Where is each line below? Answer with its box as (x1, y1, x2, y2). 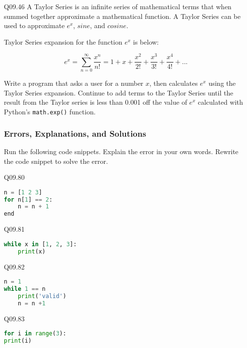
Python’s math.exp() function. (4, 107, 96, 117)
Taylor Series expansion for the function (4, 36, 123, 47)
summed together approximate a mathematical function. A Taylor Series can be (4, 11, 241, 21)
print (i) (4, 337, 32, 345)
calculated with (198, 97, 243, 107)
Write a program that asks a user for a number (4, 78, 143, 88)
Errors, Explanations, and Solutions (4, 127, 146, 139)
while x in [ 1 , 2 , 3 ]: (4, 240, 77, 248)
